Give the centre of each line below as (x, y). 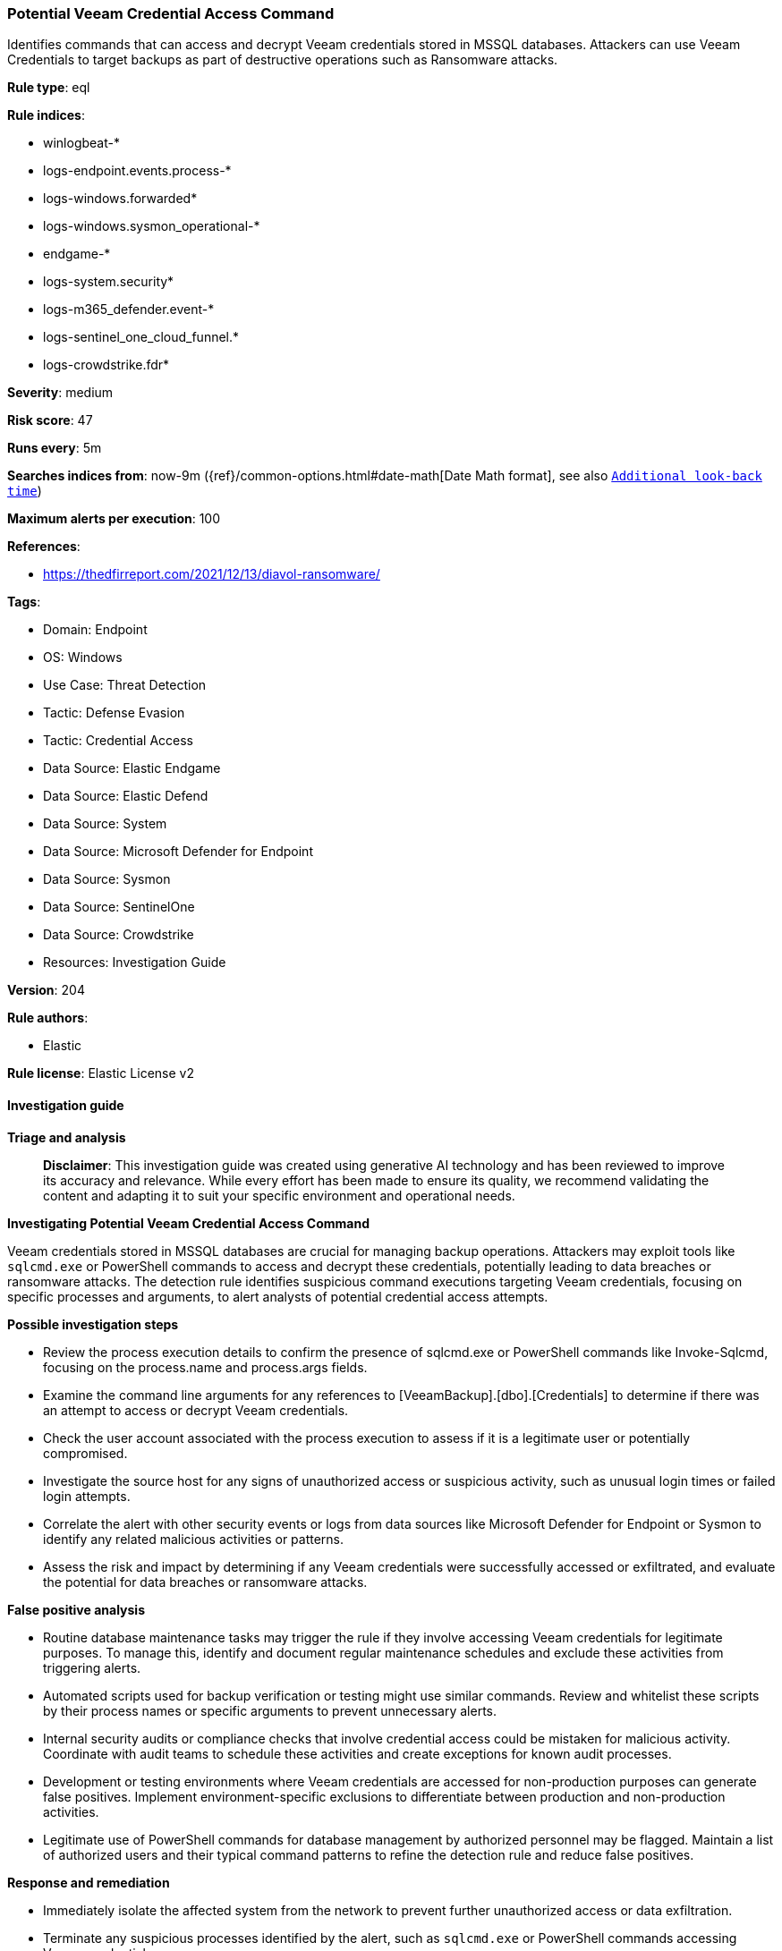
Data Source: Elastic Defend (126, 796)
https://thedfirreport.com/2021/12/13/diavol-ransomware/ (212, 574)
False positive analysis (76, 1609)
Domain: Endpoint (95, 630)
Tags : (24, 602)
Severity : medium (60, 393)
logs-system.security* (109, 282)
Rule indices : (46, 115)
